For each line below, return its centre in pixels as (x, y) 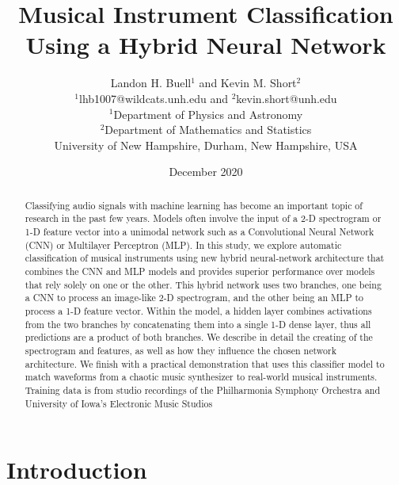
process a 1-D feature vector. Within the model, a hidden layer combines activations (198, 310)
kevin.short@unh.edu (287, 98)
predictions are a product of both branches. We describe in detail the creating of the (199, 337)
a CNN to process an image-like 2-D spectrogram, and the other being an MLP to (194, 298)
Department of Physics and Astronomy (208, 114)
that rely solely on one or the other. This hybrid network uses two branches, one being (203, 284)
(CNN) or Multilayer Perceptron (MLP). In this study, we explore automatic (183, 244)
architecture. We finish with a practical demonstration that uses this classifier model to (205, 363)
